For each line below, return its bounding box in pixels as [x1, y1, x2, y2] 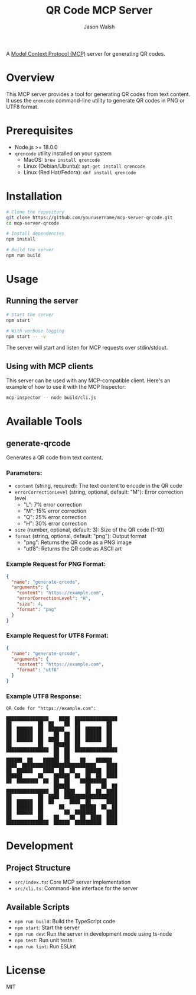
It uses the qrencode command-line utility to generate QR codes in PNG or [6, 97, 185, 104]
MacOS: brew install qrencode [23, 156, 100, 163]
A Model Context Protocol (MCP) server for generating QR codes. [6, 50, 165, 57]
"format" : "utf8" [17, 667, 60, 673]
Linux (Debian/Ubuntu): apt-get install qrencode [23, 162, 146, 169]
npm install [6, 236, 35, 242]
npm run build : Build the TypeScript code [14, 918, 116, 925]
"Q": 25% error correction [23, 514, 87, 521]
